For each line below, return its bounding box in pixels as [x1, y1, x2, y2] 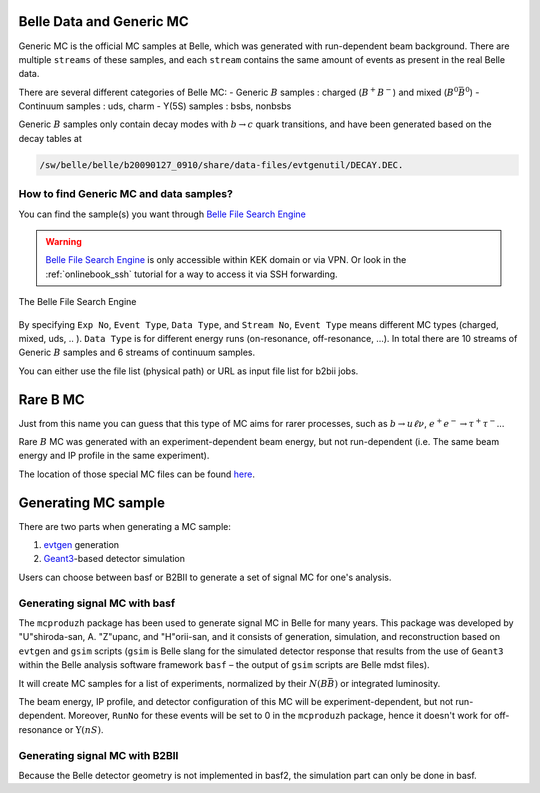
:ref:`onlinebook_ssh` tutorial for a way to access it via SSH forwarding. [45, 268, 339, 280]
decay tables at [18, 132, 82, 144]
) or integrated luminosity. [334, 677, 441, 689]
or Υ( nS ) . [64, 723, 104, 735]
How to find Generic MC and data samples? [18, 187, 234, 201]
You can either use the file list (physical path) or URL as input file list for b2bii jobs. [18, 365, 359, 377]
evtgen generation [43, 539, 120, 551]
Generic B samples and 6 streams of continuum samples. [18, 346, 256, 359]
